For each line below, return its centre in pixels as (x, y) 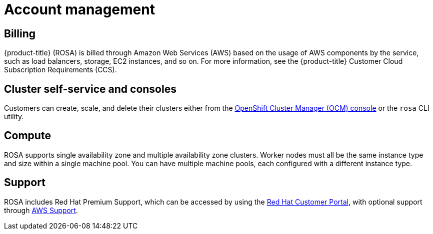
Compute (27, 136)
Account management (79, 9)
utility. (14, 117)
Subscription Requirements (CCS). (60, 70)
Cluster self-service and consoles (90, 89)
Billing (20, 33)
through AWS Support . (41, 210)
